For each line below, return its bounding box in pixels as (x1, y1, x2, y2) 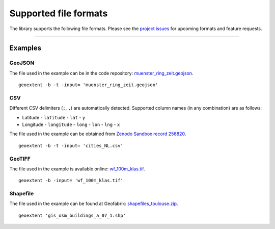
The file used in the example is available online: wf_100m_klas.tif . (9, 166, 145, 172)
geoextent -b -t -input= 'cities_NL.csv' (18, 143, 123, 148)
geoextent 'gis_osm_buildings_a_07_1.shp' (18, 212, 126, 218)
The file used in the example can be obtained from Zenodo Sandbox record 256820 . (9, 131, 186, 137)
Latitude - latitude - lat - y (22, 114, 86, 120)
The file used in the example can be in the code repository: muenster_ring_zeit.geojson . (9, 70, 194, 76)
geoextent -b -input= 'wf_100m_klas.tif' (18, 177, 123, 184)
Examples (9, 44, 42, 53)
